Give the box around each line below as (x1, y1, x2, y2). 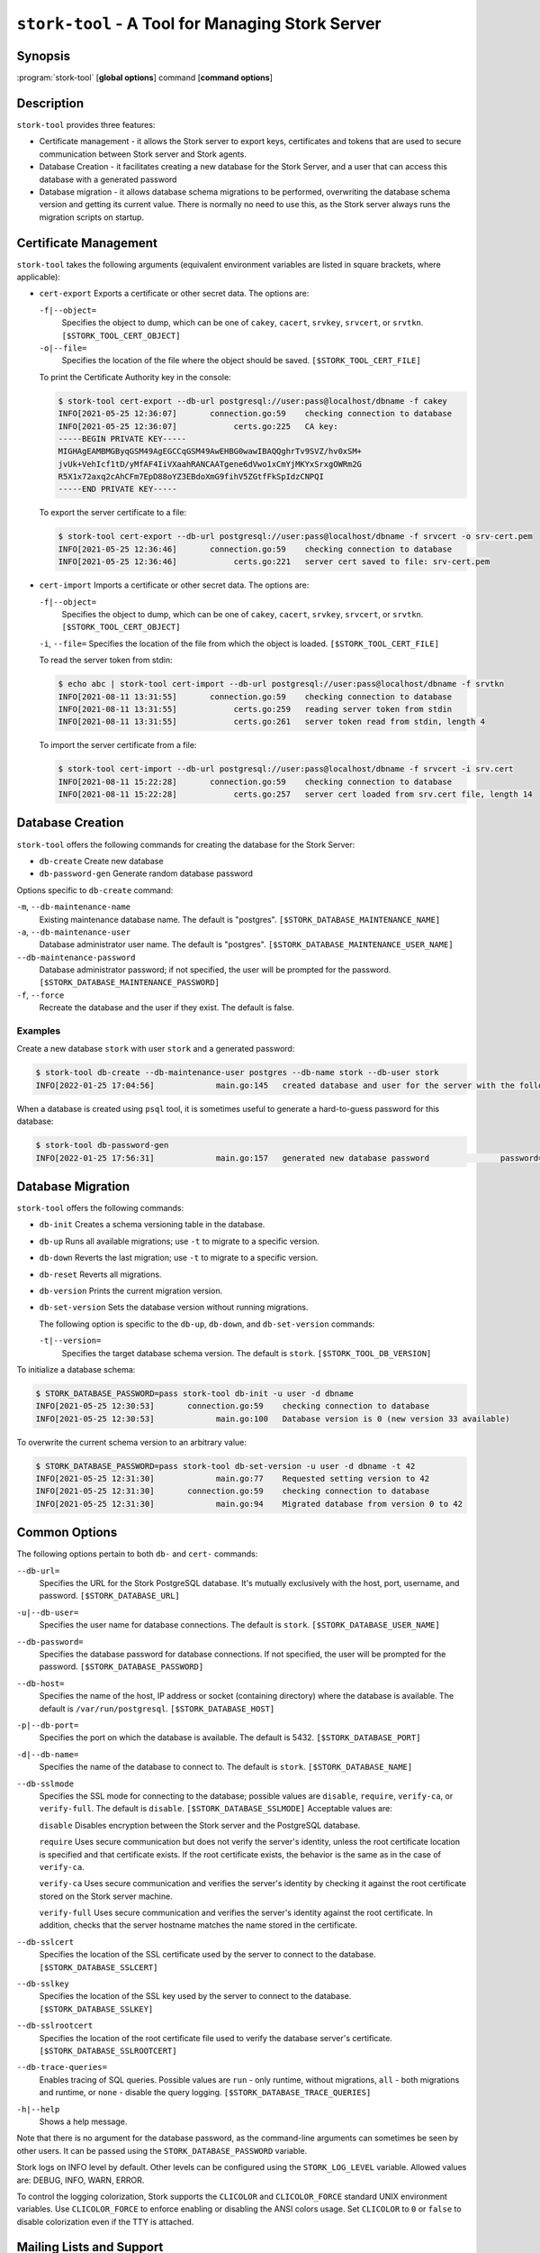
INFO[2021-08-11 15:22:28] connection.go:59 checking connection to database (58, 776, 453, 787)
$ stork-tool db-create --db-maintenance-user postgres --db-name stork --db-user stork (35, 1068, 440, 1078)
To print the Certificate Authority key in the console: (39, 371, 231, 382)
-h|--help (16, 2104, 60, 2114)
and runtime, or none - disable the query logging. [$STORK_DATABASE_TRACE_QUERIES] (39, 2087, 372, 2098)
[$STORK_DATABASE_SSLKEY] (39, 2003, 154, 2014)
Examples (16, 1025, 61, 1036)
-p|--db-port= (16, 1720, 79, 1730)
